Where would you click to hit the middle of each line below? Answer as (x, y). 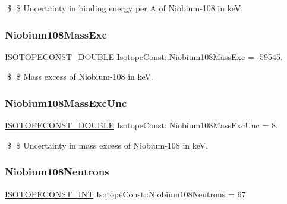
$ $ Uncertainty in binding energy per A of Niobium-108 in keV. (125, 8)
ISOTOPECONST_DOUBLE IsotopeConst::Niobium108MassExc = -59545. (144, 56)
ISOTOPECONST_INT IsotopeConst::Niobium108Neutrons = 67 (125, 194)
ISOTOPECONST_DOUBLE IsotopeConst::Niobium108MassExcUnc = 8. (141, 125)
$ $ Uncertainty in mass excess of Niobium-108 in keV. (108, 145)
